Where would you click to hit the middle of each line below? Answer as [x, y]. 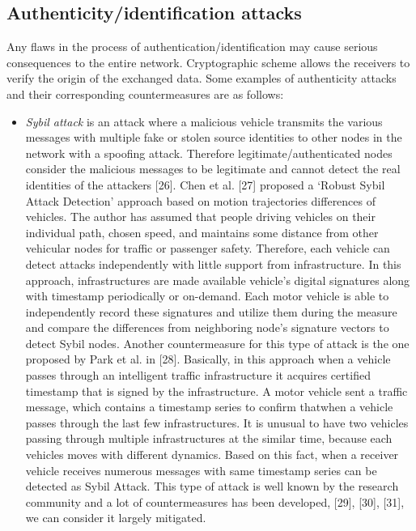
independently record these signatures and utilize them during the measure [211, 311]
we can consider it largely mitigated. [116, 518]
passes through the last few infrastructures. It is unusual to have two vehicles [217, 422]
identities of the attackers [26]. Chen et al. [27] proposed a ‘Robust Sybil [205, 184]
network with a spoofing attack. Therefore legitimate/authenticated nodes [209, 153]
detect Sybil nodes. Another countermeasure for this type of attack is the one [217, 343]
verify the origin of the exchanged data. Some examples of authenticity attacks [202, 78]
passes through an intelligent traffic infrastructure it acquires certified [198, 375]
